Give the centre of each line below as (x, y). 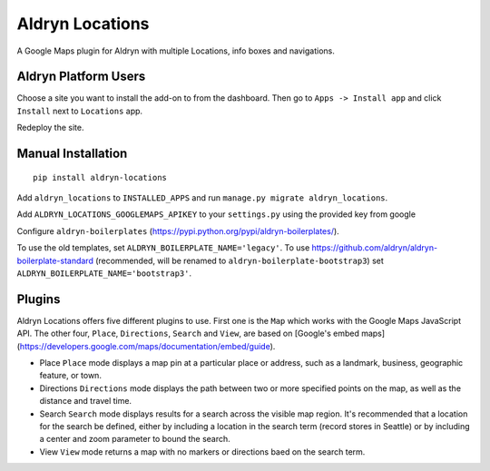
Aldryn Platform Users (81, 77)
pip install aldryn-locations (100, 177)
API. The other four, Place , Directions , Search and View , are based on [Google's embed (188, 334)
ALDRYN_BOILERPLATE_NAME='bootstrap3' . (104, 273)
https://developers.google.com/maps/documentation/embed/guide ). (147, 346)
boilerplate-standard (55, 260)
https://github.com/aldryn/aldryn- (375, 248)
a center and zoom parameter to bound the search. (135, 439)
